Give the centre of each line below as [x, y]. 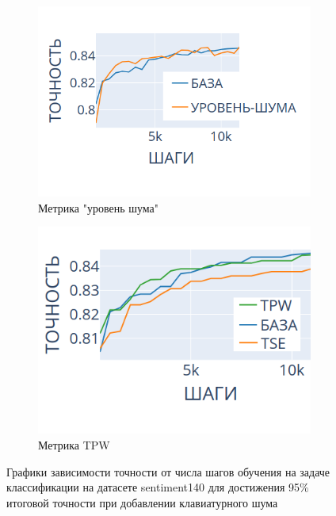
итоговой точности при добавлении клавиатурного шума [142, 502]
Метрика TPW [74, 445]
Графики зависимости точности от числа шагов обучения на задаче [168, 471]
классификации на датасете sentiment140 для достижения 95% [158, 487]
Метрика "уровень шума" [99, 207]
